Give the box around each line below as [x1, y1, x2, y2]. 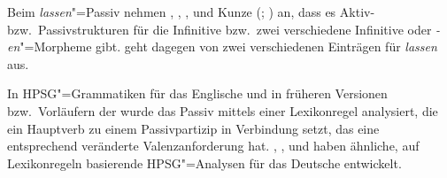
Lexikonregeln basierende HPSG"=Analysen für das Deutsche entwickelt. [7, 153, 402, 172]
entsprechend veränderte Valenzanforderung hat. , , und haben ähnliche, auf [7, 136, 420, 155]
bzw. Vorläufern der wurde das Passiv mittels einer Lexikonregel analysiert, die [7, 101, 438, 120]
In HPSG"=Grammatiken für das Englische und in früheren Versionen [7, 84, 388, 103]
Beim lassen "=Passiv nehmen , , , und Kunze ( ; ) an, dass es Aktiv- [7, 3, 375, 20]
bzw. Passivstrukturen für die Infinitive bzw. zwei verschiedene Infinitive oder [7, 19, 432, 38]
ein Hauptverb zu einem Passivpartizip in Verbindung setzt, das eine [7, 119, 380, 137]
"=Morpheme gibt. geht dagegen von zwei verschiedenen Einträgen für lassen [19, 37, 437, 56]
